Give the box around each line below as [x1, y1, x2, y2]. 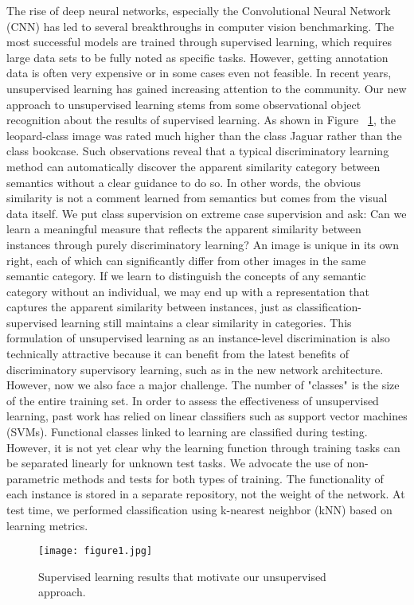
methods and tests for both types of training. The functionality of [62, 470, 384, 486]
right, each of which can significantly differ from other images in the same [6, 252, 366, 268]
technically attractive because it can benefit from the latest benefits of [6, 345, 350, 362]
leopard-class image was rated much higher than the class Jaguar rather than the [6, 127, 402, 143]
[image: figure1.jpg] [38, 545, 153, 557]
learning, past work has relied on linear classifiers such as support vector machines [6, 408, 408, 424]
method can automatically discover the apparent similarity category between [6, 158, 381, 174]
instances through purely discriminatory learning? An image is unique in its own [6, 236, 399, 252]
